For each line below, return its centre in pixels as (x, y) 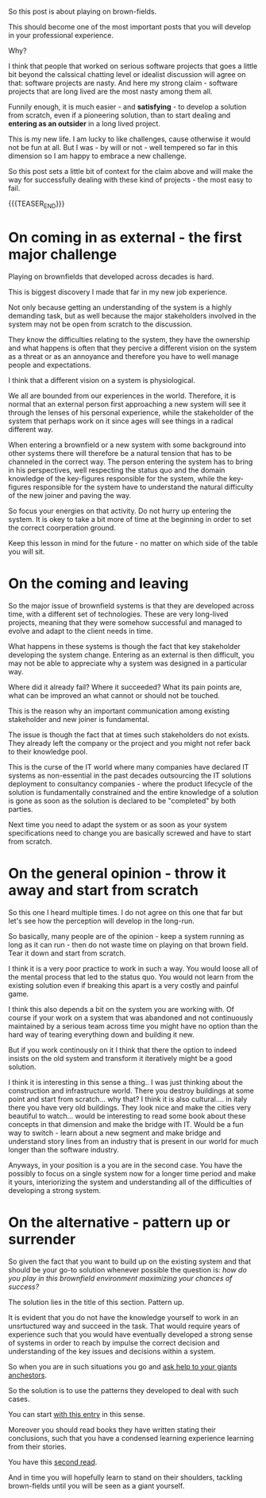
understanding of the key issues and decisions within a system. (112, 1351)
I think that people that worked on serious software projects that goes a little (133, 66)
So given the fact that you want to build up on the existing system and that (130, 1261)
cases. (19, 1399)
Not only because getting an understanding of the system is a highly (120, 307)
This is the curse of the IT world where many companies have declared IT (129, 766)
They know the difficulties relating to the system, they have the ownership (129, 339)
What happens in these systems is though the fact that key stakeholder (124, 646)
